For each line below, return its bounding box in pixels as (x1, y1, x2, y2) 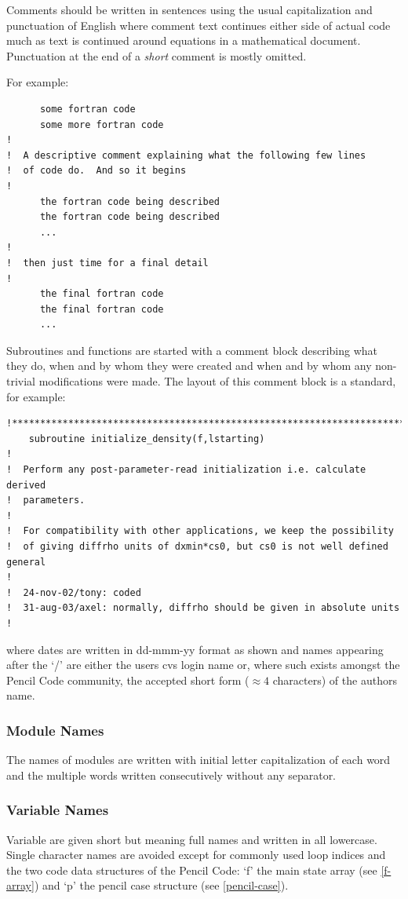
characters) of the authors (272, 671, 397, 688)
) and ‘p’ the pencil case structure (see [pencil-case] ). (34, 877, 289, 894)
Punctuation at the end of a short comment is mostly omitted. (6, 47, 307, 64)
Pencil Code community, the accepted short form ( (6, 671, 250, 688)
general (6, 556, 46, 568)
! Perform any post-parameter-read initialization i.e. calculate (6, 464, 366, 476)
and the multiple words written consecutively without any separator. (6, 766, 337, 783)
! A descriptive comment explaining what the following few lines (6, 149, 366, 161)
